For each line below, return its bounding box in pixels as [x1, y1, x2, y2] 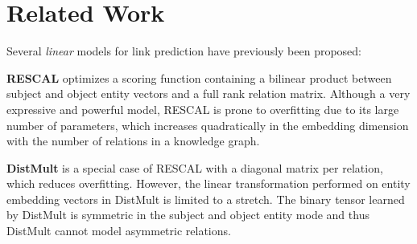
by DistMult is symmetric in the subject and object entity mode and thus [6, 206, 370, 223]
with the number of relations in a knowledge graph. [6, 132, 260, 149]
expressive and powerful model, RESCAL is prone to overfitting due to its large [6, 100, 399, 117]
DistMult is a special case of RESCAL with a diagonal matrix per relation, [6, 159, 383, 176]
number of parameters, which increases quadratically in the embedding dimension [6, 116, 409, 133]
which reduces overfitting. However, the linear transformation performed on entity [6, 175, 411, 192]
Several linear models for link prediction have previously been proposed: [6, 43, 362, 59]
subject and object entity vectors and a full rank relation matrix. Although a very [6, 85, 411, 102]
